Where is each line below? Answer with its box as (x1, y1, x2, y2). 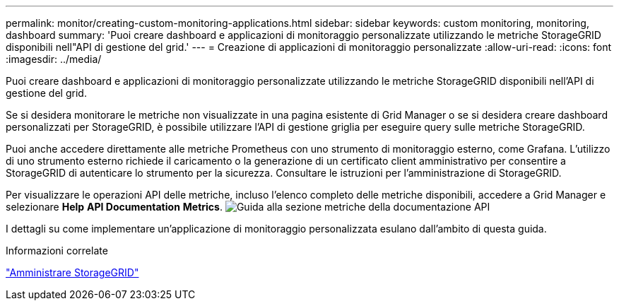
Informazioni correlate (6, 245, 108, 257)
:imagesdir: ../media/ (6, 53, 102, 65)
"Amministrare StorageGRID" (6, 266, 139, 278)
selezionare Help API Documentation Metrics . (6, 201, 223, 213)
